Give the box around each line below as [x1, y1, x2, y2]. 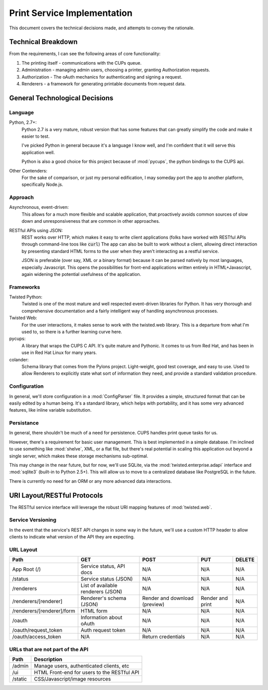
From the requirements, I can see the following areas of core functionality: [9, 51, 161, 57]
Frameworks [9, 283, 40, 290]
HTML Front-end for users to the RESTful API [34, 669, 139, 676]
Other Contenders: [9, 168, 48, 173]
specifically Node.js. [21, 181, 64, 187]
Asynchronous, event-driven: [9, 204, 69, 210]
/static [12, 676, 27, 683]
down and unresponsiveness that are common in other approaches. [21, 218, 160, 224]
